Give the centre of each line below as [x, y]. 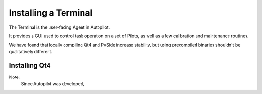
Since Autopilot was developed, [53, 84]
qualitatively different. [31, 51]
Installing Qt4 [30, 65]
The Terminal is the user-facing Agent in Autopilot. [59, 27]
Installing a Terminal [51, 13]
